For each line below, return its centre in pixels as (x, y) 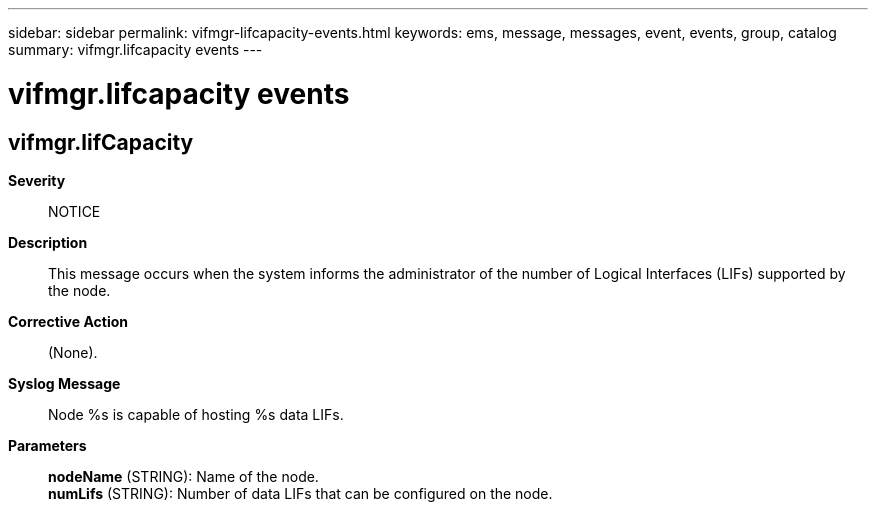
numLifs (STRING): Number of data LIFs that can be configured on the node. (300, 493)
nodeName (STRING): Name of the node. (183, 476)
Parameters (47, 445)
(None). (73, 352)
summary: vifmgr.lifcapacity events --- (135, 49)
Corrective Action (68, 321)
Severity (37, 180)
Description (48, 242)
